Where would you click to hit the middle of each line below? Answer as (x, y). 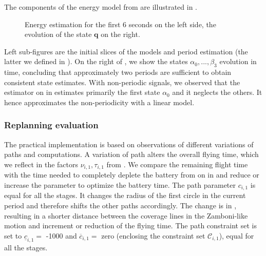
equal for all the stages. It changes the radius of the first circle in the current (125, 195)
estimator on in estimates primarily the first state (82, 92)
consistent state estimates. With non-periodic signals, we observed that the (122, 82)
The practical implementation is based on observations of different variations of (129, 144)
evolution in (238, 61)
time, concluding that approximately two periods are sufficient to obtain (118, 72)
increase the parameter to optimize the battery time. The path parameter (120, 185)
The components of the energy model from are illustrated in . (101, 7)
